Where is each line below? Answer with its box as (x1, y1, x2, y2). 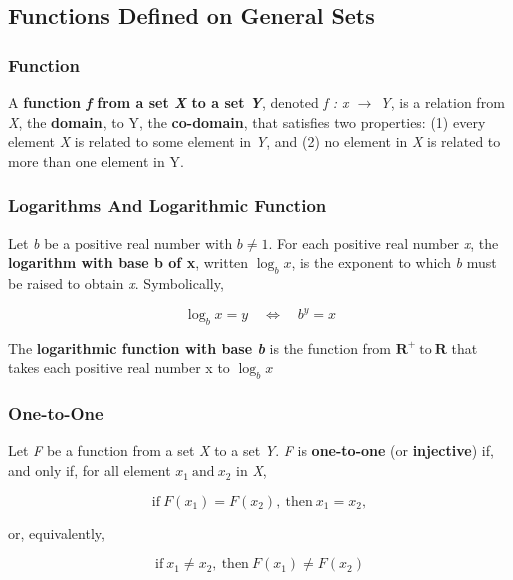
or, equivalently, (8, 522, 105, 543)
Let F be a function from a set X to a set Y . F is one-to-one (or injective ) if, (8, 440, 494, 461)
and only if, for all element (8, 460, 171, 481)
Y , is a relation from (380, 92, 505, 112)
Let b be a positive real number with (8, 232, 233, 253)
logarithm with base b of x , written (8, 252, 249, 273)
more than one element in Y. (8, 150, 184, 171)
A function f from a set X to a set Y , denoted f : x (8, 92, 349, 112)
